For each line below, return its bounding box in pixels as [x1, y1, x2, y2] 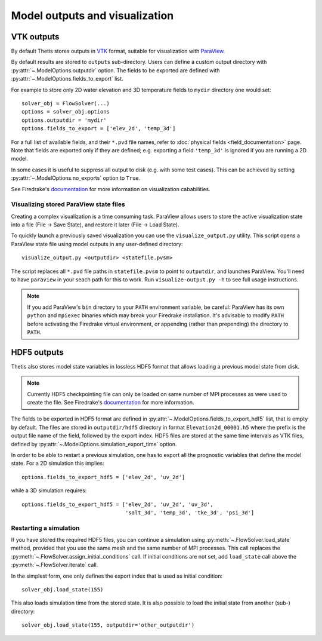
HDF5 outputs [11, 347, 64, 357]
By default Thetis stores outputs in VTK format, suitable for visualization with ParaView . [11, 48, 225, 55]
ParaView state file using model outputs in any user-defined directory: [11, 240, 183, 247]
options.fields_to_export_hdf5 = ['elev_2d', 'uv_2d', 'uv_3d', [21, 501, 214, 508]
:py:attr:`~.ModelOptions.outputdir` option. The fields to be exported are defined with [11, 66, 220, 74]
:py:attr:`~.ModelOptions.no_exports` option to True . [11, 174, 141, 182]
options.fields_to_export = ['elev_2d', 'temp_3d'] [21, 125, 176, 132]
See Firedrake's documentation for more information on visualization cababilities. [11, 185, 211, 192]
